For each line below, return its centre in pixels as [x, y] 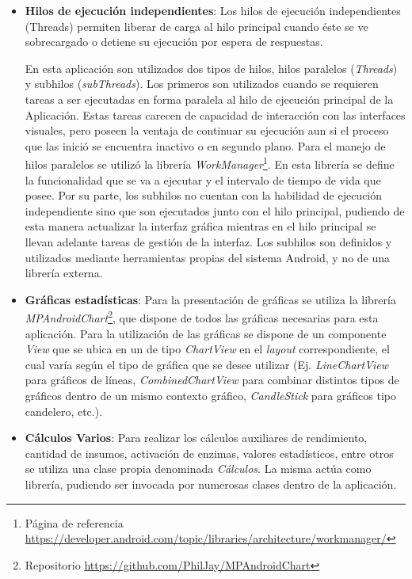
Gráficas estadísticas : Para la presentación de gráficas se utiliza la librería [210, 299]
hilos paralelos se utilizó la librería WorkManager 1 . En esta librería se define [210, 163]
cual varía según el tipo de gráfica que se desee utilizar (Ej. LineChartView [207, 364]
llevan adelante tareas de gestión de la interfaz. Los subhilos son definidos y [208, 241]
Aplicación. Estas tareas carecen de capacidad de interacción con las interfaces [215, 114]
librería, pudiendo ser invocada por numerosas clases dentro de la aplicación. [211, 484]
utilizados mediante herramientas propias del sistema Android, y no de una [208, 257]
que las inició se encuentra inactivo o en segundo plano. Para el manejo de [205, 145]
